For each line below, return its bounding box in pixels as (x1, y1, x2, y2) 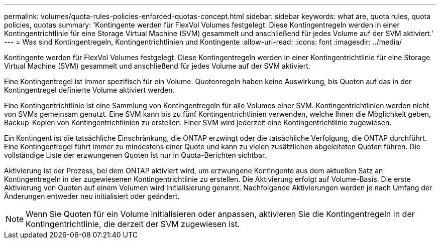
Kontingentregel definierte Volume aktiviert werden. (4, 86, 175, 94)
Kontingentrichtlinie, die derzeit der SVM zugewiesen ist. (26, 219, 240, 229)
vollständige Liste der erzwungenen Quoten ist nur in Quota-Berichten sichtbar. (4, 151, 267, 159)
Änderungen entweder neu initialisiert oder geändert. (4, 192, 180, 200)
